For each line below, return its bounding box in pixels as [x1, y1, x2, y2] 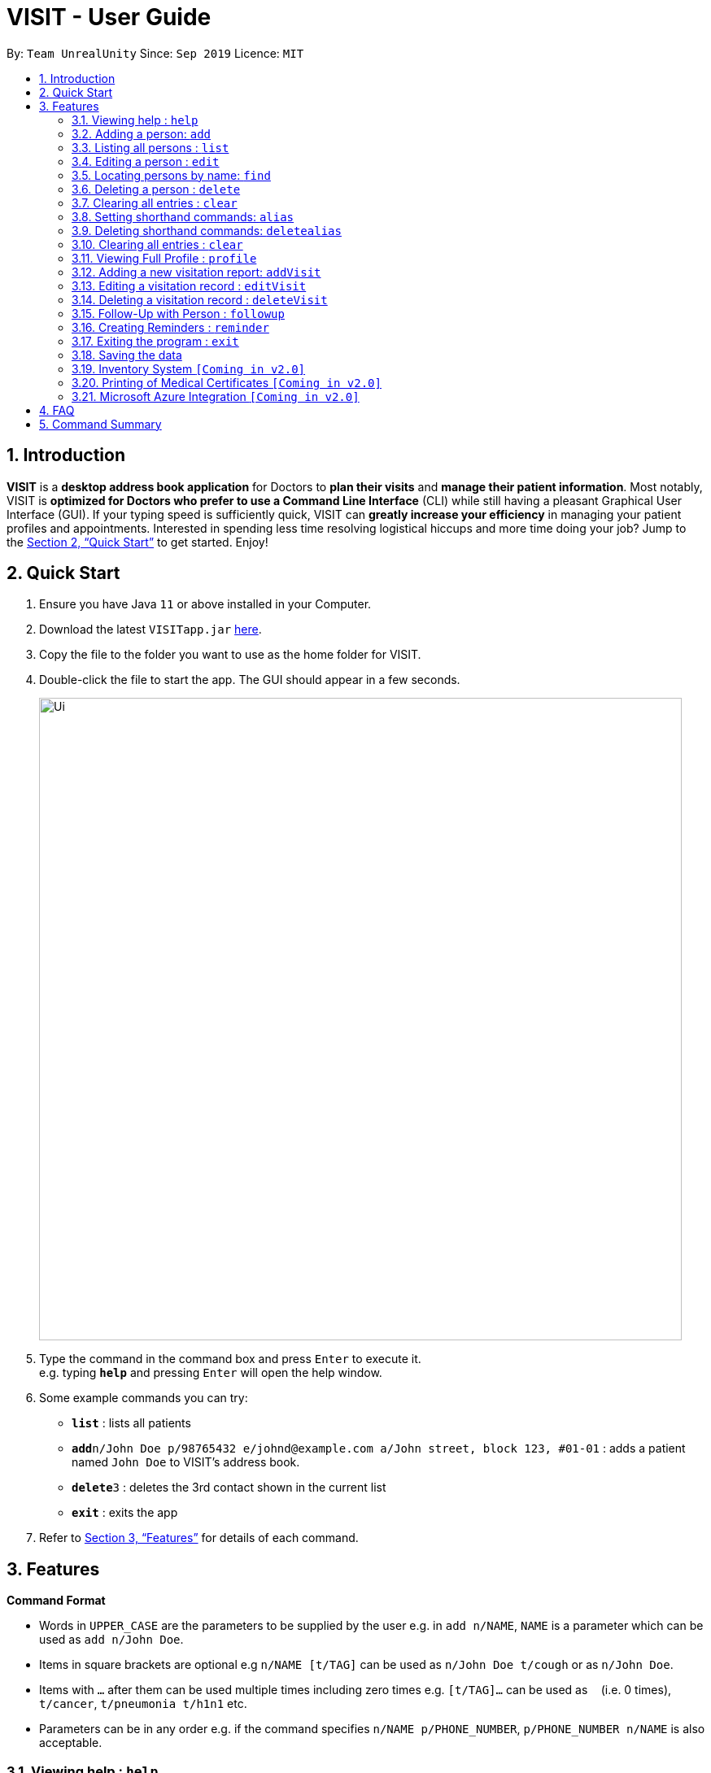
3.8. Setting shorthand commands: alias [72, 209, 294, 224]
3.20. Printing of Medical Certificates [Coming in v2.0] [72, 375, 382, 390]
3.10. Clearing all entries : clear [72, 237, 243, 251]
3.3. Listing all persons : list [72, 140, 229, 155]
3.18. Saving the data [72, 347, 182, 362]
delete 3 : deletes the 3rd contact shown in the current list [72, 1480, 386, 1495]
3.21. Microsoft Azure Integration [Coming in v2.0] [72, 389, 360, 403]
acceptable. [39, 1736, 103, 1750]
